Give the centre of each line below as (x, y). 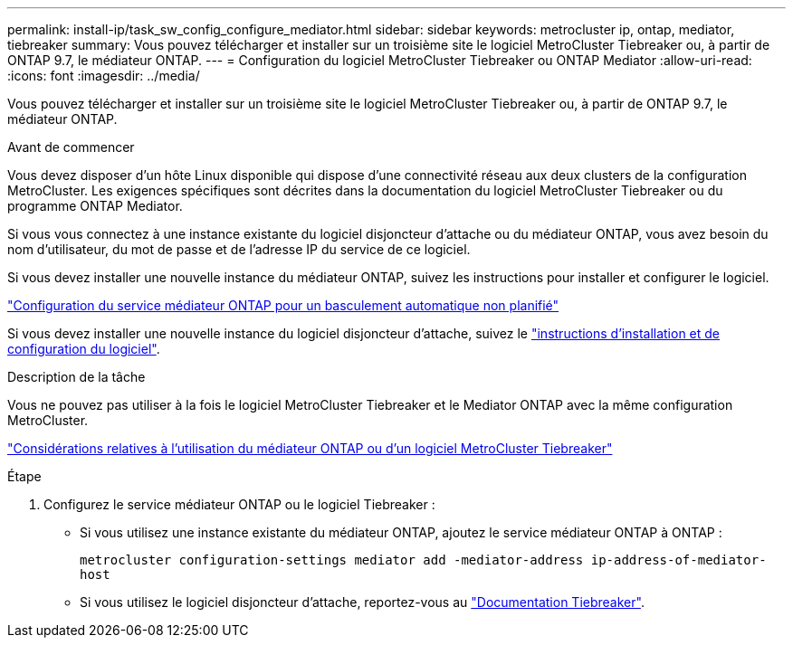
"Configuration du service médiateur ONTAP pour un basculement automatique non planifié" (283, 305)
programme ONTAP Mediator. (95, 206)
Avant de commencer (71, 147)
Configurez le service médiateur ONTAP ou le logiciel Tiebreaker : (239, 504)
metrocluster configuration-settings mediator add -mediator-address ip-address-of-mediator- (423, 560)
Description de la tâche (76, 377)
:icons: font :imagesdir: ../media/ (104, 76)
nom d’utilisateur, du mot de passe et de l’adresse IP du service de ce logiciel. (239, 249)
